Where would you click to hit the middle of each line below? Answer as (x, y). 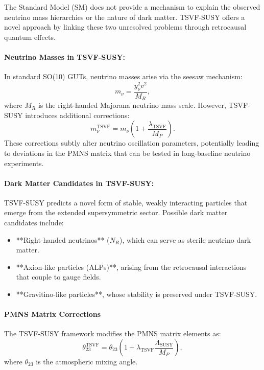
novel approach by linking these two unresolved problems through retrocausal (125, 27)
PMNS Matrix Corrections (53, 314)
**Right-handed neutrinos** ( (63, 239)
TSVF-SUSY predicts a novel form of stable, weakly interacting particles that (126, 202)
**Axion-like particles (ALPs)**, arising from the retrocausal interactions (131, 267)
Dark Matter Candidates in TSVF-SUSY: (79, 183)
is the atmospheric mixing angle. (87, 362)
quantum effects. (30, 37)
